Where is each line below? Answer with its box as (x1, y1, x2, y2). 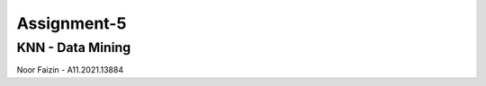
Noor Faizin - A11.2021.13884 (16, 64, 124, 75)
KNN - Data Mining (16, 39, 131, 56)
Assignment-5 (16, 13, 127, 33)
